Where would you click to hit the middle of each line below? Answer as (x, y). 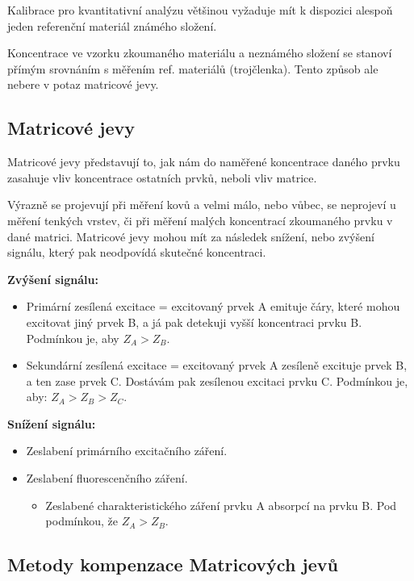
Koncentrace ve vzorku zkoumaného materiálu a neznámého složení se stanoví (200, 53)
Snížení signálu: (52, 423)
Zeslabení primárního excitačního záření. (127, 451)
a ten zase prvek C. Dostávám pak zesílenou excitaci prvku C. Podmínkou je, (217, 380)
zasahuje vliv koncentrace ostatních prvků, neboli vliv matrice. (162, 177)
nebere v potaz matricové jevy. (83, 84)
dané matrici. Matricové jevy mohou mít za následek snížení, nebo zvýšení (191, 236)
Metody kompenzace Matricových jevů (173, 564)
